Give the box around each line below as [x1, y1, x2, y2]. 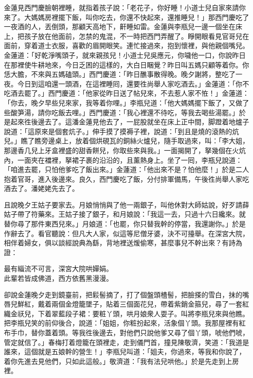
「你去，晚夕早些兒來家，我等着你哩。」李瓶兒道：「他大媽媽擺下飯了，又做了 [4, 97, 249, 107]
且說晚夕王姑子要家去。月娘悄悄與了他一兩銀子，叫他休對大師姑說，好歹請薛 [4, 199, 249, 209]
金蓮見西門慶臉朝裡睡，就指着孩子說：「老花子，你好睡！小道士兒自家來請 [4, 2, 239, 12]
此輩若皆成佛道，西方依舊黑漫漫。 [4, 273, 113, 283]
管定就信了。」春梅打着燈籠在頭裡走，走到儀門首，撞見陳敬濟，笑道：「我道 [4, 337, 242, 347]
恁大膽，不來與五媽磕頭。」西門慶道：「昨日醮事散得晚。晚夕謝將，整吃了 [4, 69, 235, 79]
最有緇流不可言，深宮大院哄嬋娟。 [4, 263, 113, 274]
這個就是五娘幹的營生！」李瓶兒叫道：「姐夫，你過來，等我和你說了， [24, 346, 246, 357]
